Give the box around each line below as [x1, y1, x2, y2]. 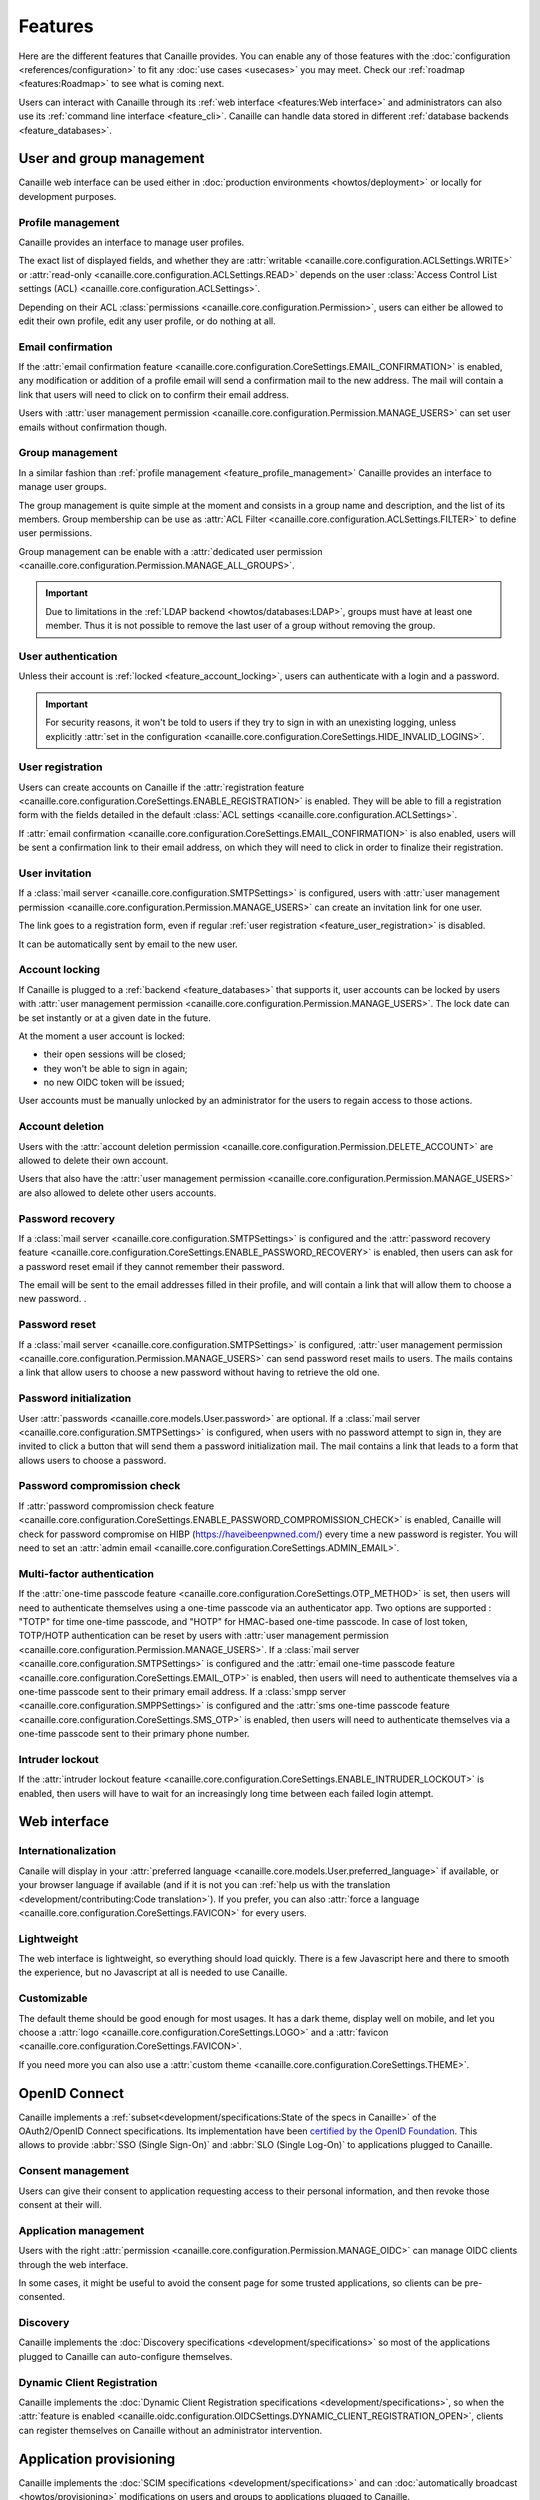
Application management [18, 2223, 145, 2237]
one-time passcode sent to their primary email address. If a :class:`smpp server [18, 1685, 347, 1697]
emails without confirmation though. [18, 421, 168, 433]
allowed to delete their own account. [18, 1154, 169, 1166]
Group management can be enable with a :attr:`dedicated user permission [18, 545, 324, 557]
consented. [18, 2291, 65, 2303]
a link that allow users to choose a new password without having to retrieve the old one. [18, 1366, 380, 1379]
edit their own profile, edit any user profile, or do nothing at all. [18, 315, 276, 327]
